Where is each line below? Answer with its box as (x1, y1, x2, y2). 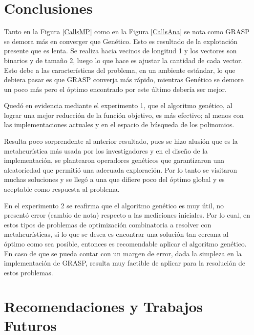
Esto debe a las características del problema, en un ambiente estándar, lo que (4, 65, 235, 75)
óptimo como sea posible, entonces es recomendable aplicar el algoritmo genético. (4, 239, 247, 248)
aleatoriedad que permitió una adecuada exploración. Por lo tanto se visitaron (4, 164, 237, 175)
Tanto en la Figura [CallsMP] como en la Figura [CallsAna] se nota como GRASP (4, 26, 250, 37)
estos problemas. (4, 267, 53, 277)
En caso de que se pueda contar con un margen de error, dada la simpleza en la (4, 248, 242, 258)
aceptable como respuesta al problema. (4, 184, 120, 194)
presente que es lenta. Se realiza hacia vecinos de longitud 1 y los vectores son (4, 45, 237, 56)
